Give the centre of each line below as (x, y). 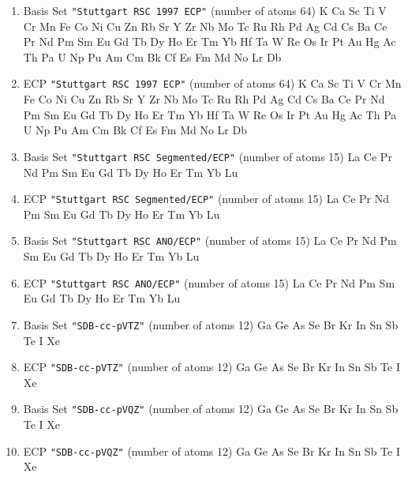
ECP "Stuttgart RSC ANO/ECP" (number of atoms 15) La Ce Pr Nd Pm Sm (209, 282)
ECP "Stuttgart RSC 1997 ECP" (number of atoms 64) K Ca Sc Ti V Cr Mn (212, 83)
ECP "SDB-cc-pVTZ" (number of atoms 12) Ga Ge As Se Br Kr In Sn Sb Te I (211, 367)
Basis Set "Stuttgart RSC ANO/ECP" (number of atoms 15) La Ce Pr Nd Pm (210, 240)
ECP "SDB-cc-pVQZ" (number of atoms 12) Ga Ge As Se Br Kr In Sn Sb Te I (211, 451)
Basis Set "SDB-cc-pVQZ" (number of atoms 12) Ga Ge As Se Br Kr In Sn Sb (211, 409)
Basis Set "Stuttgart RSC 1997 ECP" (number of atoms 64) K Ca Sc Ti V (205, 10)
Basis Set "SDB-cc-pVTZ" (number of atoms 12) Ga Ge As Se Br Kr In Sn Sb (211, 324)
